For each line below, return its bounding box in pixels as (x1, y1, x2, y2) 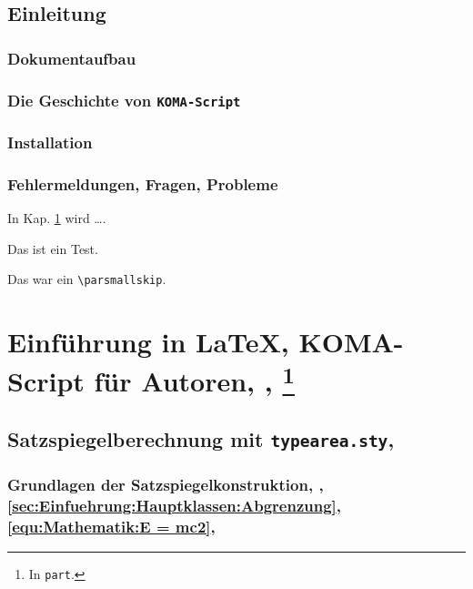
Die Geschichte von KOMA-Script (7, 88, 241, 111)
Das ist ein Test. (7, 239, 98, 258)
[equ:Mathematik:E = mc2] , (7, 514, 216, 537)
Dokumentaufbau (7, 46, 136, 69)
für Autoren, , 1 (94, 359, 295, 400)
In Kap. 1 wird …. (7, 208, 106, 228)
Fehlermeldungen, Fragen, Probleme (7, 172, 278, 195)
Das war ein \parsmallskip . (7, 269, 166, 289)
